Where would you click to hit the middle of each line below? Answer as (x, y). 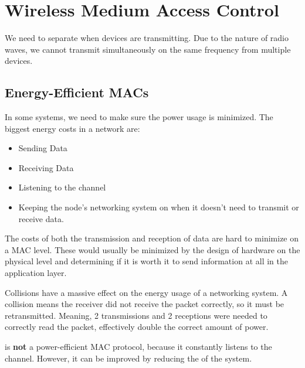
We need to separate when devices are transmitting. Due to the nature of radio (147, 38)
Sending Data (43, 148)
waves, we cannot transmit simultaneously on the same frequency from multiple (148, 49)
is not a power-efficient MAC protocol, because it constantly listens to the (138, 347)
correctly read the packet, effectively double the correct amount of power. (137, 327)
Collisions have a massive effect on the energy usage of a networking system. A (146, 292)
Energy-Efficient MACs (77, 92)
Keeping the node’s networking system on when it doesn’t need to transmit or (159, 207)
